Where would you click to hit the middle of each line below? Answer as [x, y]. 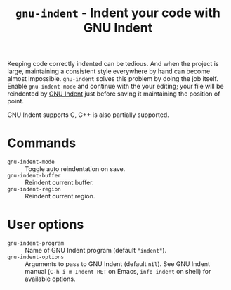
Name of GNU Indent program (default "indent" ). [96, 251]
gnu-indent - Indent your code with [118, 13]
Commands [42, 143]
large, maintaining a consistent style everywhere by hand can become [109, 71]
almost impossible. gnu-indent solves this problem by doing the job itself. [113, 79]
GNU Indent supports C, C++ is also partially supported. [88, 115]
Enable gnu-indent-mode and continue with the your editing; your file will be [115, 87]
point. [16, 101]
